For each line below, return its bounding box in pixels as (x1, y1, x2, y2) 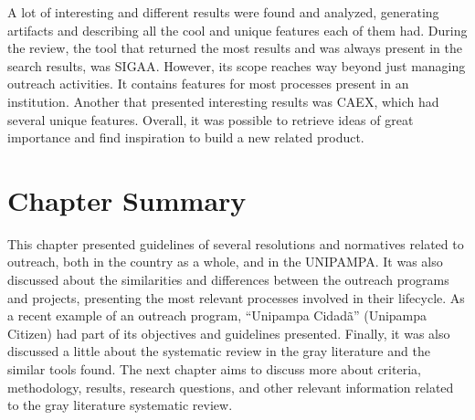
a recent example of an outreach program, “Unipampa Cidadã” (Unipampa (7, 306, 427, 325)
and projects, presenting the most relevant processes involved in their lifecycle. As (7, 288, 465, 307)
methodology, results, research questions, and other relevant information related (7, 377, 454, 396)
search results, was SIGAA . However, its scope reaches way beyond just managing (7, 56, 466, 75)
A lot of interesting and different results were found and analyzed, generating (7, 3, 439, 21)
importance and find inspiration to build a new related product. (7, 128, 364, 147)
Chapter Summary (7, 181, 247, 218)
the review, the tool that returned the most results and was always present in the (7, 38, 463, 58)
